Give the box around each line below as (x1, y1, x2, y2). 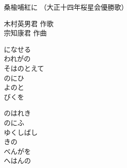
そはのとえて (4, 63, 44, 73)
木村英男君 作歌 (4, 18, 54, 28)
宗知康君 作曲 (4, 28, 47, 38)
